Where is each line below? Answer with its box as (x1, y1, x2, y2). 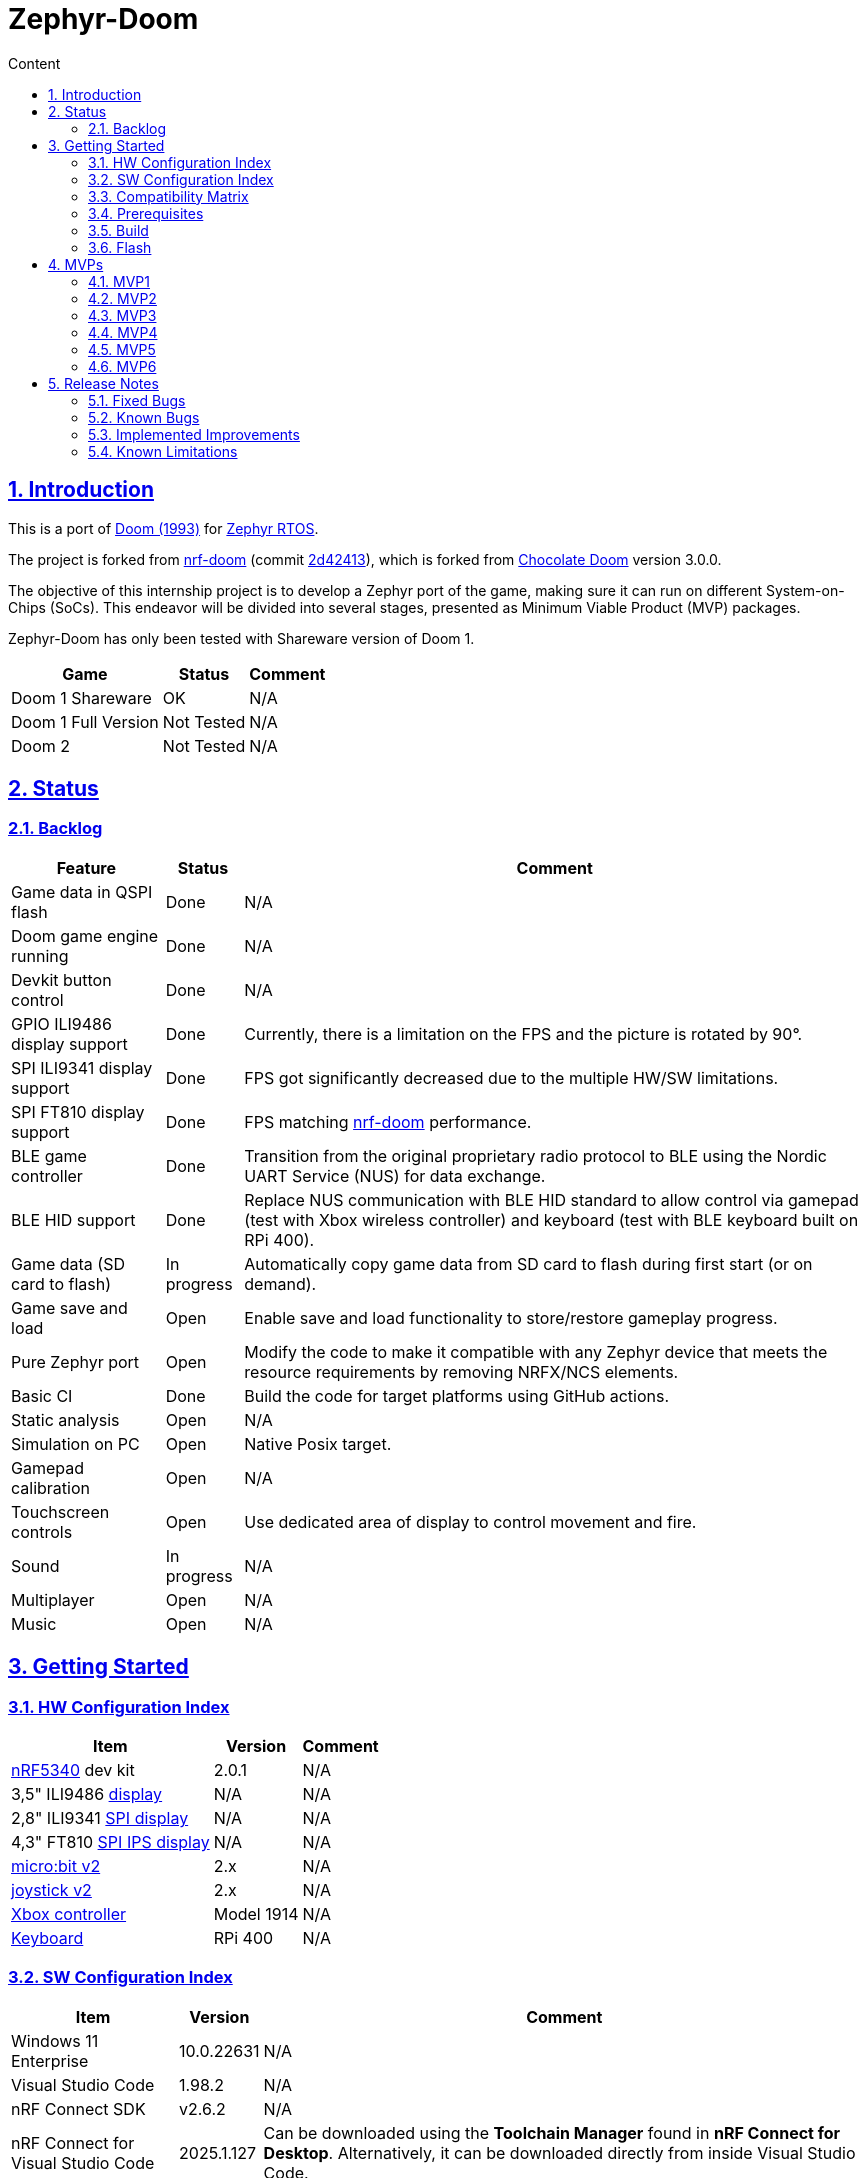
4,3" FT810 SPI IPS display (11, 1832, 210, 1853)
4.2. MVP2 (88, 289, 157, 307)
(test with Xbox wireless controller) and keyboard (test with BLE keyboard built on (244, 1209, 859, 1230)
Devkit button (11, 969, 112, 990)
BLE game (11, 1145, 87, 1166)
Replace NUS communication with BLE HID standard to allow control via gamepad (244, 1189, 859, 1210)
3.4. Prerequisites (88, 204, 204, 222)
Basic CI (11, 1385, 73, 1406)
